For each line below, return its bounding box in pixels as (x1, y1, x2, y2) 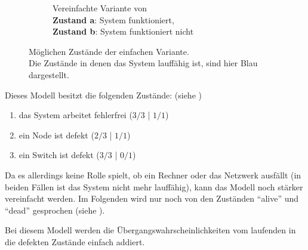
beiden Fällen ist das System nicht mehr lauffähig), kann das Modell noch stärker (5, 180, 303, 193)
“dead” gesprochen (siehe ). (5, 203, 105, 216)
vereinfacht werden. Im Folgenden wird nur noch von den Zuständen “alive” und (5, 192, 299, 205)
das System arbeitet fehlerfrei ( (19, 109, 133, 121)
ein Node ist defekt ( (19, 128, 94, 141)
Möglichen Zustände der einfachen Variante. (29, 45, 189, 57)
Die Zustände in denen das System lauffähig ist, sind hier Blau (29, 57, 258, 69)
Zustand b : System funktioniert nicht (53, 25, 194, 38)
